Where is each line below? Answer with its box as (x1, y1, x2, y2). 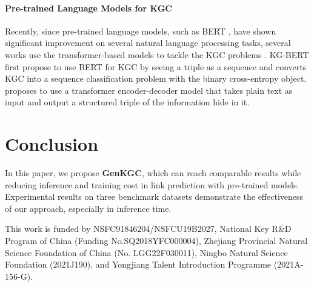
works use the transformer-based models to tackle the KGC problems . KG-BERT (5, 48, 309, 61)
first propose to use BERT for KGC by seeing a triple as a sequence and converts (5, 60, 307, 73)
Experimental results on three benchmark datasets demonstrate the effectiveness (5, 190, 304, 203)
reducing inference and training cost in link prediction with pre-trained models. (5, 178, 299, 191)
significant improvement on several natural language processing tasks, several (5, 36, 291, 49)
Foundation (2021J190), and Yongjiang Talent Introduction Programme (5, 258, 272, 271)
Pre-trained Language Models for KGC (5, 1, 172, 14)
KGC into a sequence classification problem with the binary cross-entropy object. (5, 72, 307, 85)
